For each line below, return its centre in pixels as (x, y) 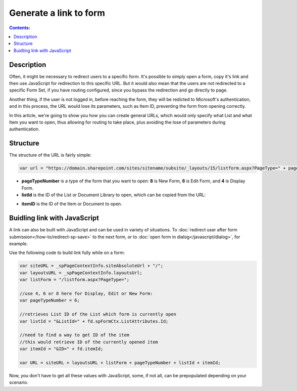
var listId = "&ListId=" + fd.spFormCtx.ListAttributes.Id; (94, 321)
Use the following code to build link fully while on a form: (67, 253)
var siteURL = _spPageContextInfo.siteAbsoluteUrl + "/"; (91, 266)
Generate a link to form (57, 13)
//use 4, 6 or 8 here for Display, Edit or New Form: (86, 294)
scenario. (19, 383)
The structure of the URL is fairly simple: (50, 155)
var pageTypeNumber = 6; (50, 301)
